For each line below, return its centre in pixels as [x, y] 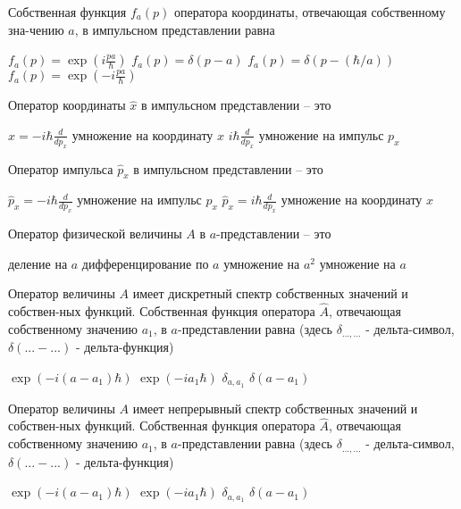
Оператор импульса [61, 168]
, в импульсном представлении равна [175, 29]
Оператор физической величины [95, 234]
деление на [38, 263]
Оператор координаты [67, 105]
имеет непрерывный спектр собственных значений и [275, 408]
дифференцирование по [145, 263]
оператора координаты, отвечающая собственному [310, 12]
